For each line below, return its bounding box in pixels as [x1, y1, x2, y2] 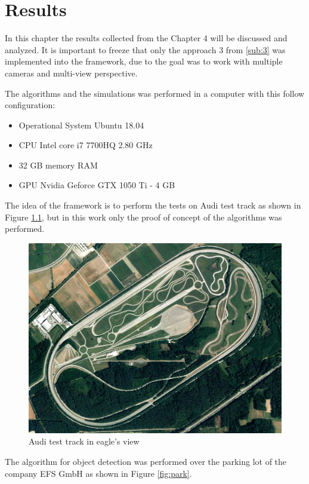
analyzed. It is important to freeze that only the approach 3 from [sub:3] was [5, 43, 286, 56]
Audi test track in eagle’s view [29, 435, 140, 448]
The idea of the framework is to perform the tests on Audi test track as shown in [5, 199, 301, 212]
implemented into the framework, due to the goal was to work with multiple [5, 55, 283, 68]
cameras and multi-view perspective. [5, 66, 138, 79]
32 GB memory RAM [18, 158, 98, 171]
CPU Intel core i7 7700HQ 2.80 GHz [18, 139, 153, 151]
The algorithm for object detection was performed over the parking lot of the [5, 455, 287, 468]
